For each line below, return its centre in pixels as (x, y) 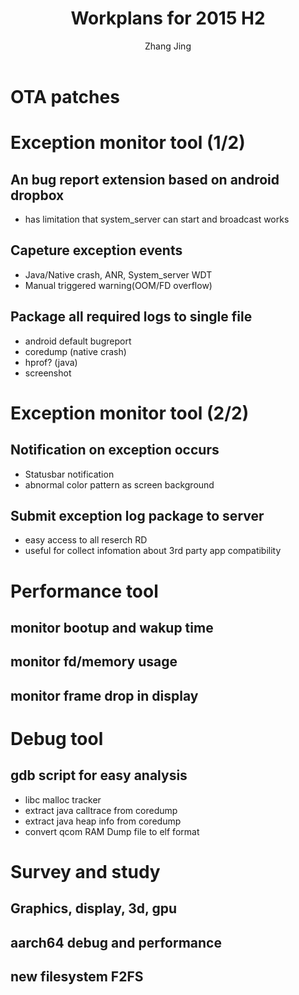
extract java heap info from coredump (103, 821)
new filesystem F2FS (77, 977)
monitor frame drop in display (104, 695)
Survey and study (85, 871)
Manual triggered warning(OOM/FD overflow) (118, 285)
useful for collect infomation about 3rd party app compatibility (153, 551)
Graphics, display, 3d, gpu (94, 908)
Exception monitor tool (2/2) (130, 413)
